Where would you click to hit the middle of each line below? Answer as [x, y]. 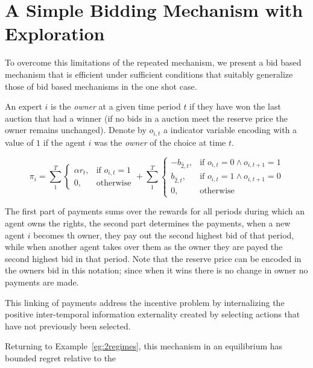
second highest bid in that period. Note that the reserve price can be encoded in [153, 258]
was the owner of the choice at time [160, 142]
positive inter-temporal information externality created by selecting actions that [153, 314]
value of [19, 142]
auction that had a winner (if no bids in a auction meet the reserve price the [146, 118]
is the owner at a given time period [116, 106]
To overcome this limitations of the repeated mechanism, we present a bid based [153, 62]
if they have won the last [235, 106]
